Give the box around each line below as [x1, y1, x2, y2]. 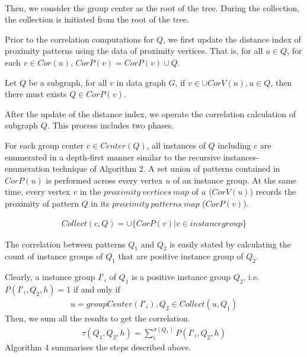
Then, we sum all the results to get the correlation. [5, 311, 190, 324]
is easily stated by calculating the [170, 237, 291, 250]
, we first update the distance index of [163, 33, 301, 45]
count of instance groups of [5, 250, 103, 262]
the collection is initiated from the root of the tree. [5, 13, 189, 25]
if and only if [73, 282, 120, 295]
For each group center [5, 139, 84, 151]
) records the [250, 185, 296, 198]
